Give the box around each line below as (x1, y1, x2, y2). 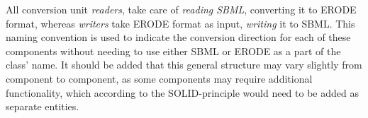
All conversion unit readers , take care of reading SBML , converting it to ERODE (6, 2, 357, 16)
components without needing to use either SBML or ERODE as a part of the (6, 43, 341, 58)
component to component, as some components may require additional (6, 71, 313, 85)
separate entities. (6, 99, 79, 114)
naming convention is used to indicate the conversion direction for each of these (6, 30, 351, 45)
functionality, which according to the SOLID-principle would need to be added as (6, 85, 359, 100)
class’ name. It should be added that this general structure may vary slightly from (6, 57, 362, 72)
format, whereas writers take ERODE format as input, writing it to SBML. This (6, 16, 355, 30)
